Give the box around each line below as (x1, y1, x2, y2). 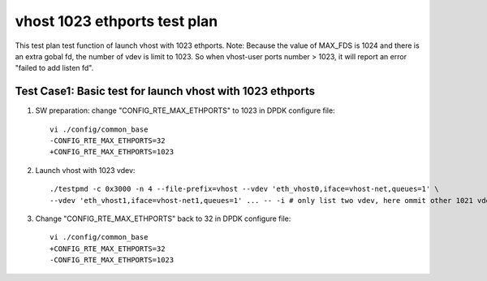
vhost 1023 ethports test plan (15, 12, 218, 30)
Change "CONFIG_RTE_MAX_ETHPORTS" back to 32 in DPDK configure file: (35, 214, 291, 223)
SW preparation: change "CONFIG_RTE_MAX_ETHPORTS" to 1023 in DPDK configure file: (35, 106, 336, 115)
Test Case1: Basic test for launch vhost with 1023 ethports (15, 84, 316, 98)
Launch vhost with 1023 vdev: (35, 165, 136, 175)
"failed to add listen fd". (15, 63, 94, 73)
